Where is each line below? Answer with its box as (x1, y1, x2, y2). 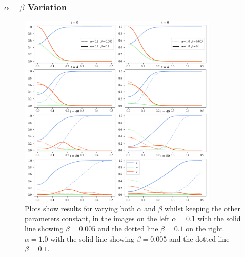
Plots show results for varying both (25, 203, 135, 213)
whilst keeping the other (165, 203, 240, 213)
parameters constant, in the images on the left (25, 213, 170, 224)
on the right (186, 223, 223, 234)
